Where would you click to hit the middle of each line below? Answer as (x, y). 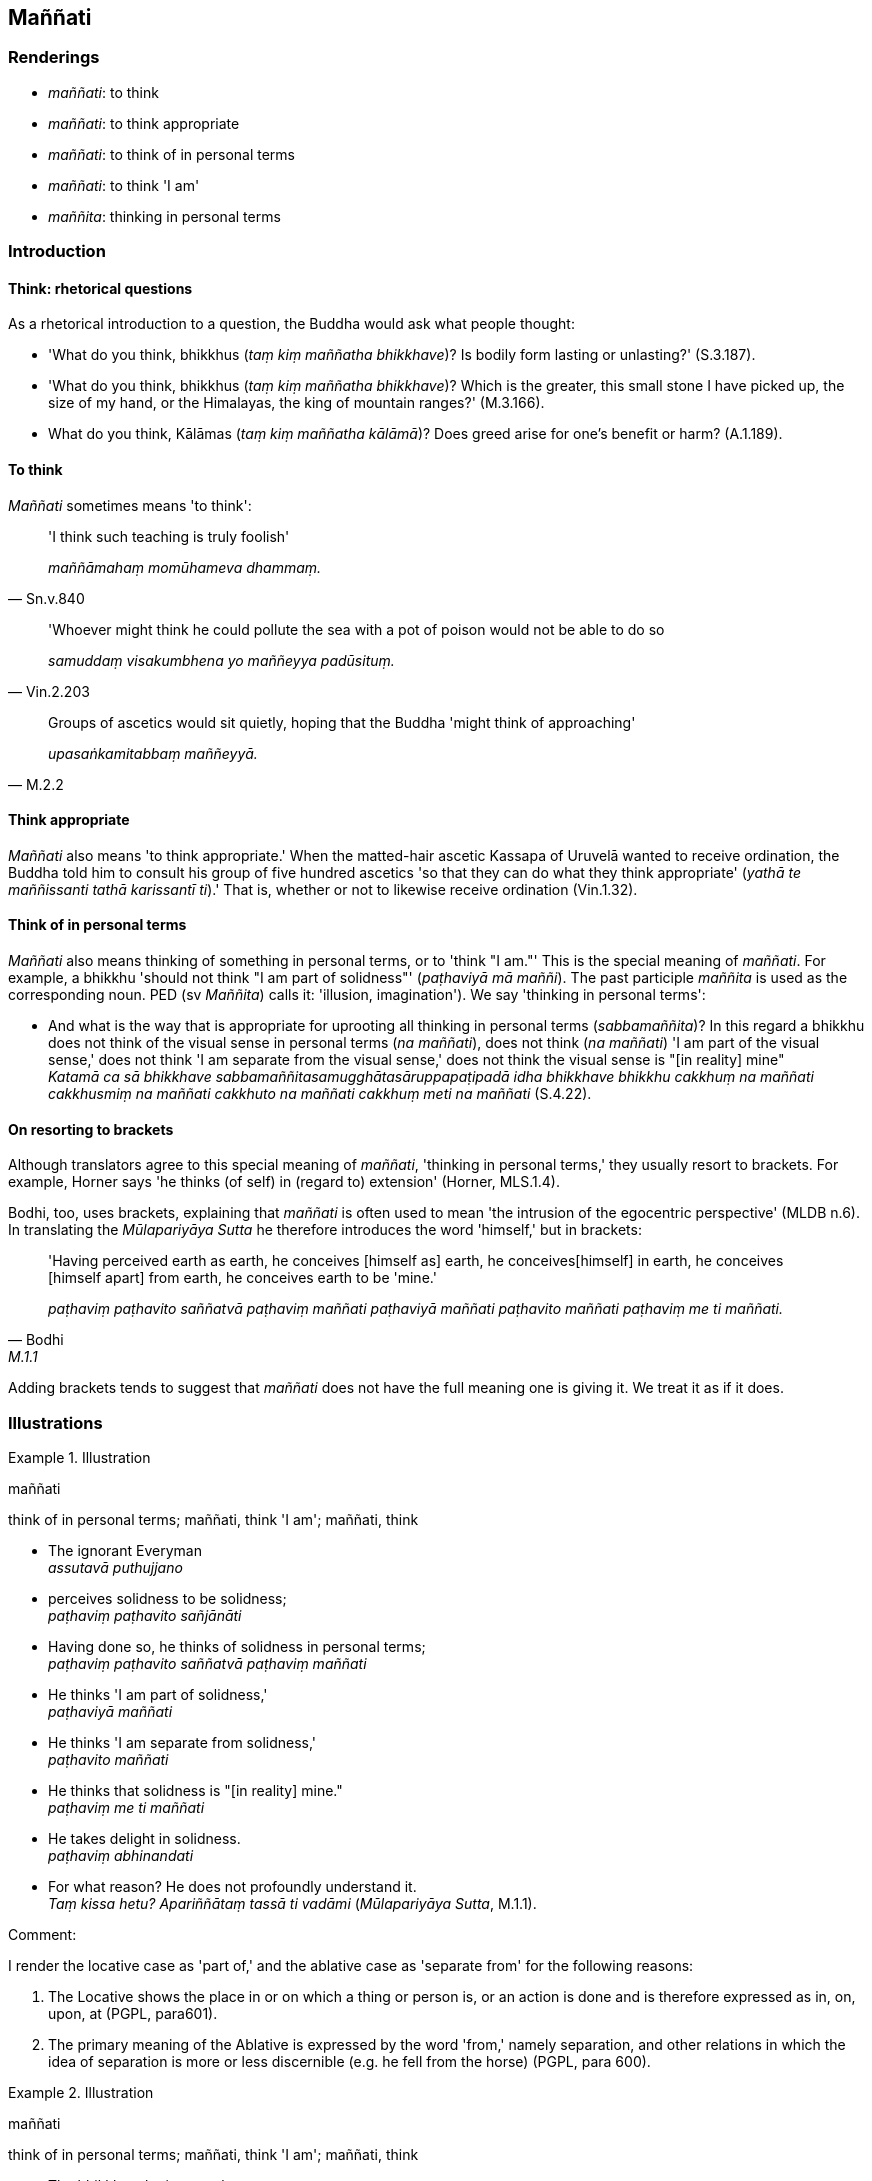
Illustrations (55, 1422)
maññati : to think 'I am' (124, 185)
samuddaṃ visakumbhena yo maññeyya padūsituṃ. (221, 660)
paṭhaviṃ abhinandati (121, 1856)
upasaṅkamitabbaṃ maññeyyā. (153, 753)
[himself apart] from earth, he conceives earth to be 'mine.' (242, 1278)
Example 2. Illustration (81, 2093)
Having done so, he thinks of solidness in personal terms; (237, 1647)
